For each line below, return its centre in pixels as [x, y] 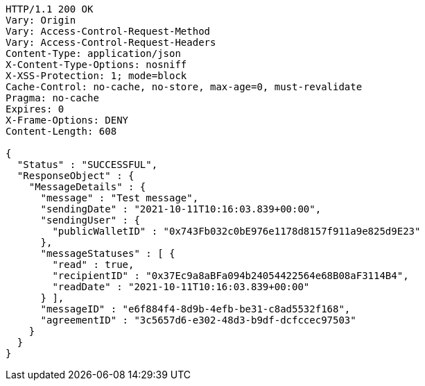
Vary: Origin [41, 20]
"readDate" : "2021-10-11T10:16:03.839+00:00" [181, 287]
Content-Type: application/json [93, 53]
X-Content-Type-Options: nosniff [96, 65]
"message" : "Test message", [120, 198]
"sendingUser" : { [90, 220]
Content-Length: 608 [61, 131]
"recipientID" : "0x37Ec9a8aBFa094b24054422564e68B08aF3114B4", [231, 276]
